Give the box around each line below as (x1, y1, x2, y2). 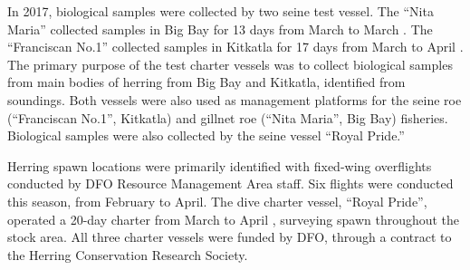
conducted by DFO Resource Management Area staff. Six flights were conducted (7, 174, 454, 193)
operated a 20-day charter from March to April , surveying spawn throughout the (7, 209, 460, 228)
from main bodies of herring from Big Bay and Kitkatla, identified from (7, 72, 406, 92)
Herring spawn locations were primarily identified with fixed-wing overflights (7, 156, 432, 175)
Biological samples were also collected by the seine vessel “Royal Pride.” (7, 126, 405, 145)
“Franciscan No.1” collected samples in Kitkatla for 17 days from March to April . (7, 37, 464, 56)
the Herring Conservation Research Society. (7, 245, 248, 264)
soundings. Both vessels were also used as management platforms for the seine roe (7, 90, 462, 109)
